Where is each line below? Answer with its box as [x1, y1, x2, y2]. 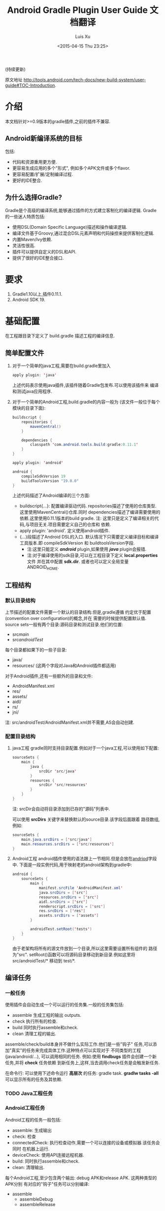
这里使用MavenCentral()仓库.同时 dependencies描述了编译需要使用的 [19, 509, 161, 515]
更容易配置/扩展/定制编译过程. [12, 171, 73, 177]
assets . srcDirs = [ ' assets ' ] [38, 913, 99, 918]
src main [12, 631, 29, 637]
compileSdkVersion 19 [21, 474, 66, 479]
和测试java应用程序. [12, 388, 53, 394]
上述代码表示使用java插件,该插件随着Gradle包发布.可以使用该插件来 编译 [12, 382, 159, 388]
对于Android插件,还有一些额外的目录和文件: [5, 673, 93, 679]
